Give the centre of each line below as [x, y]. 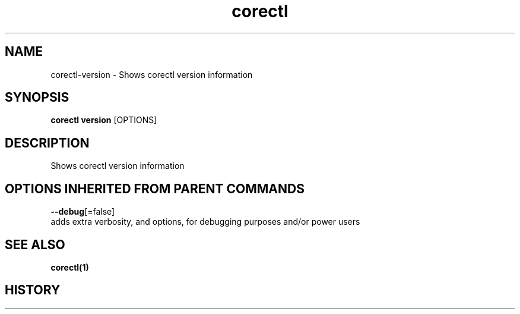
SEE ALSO [35, 244]
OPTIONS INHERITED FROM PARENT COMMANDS [155, 189]
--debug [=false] [83, 212]
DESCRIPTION [47, 143]
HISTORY [33, 290]
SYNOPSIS [37, 98]
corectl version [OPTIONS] [104, 120]
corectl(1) [70, 267]
